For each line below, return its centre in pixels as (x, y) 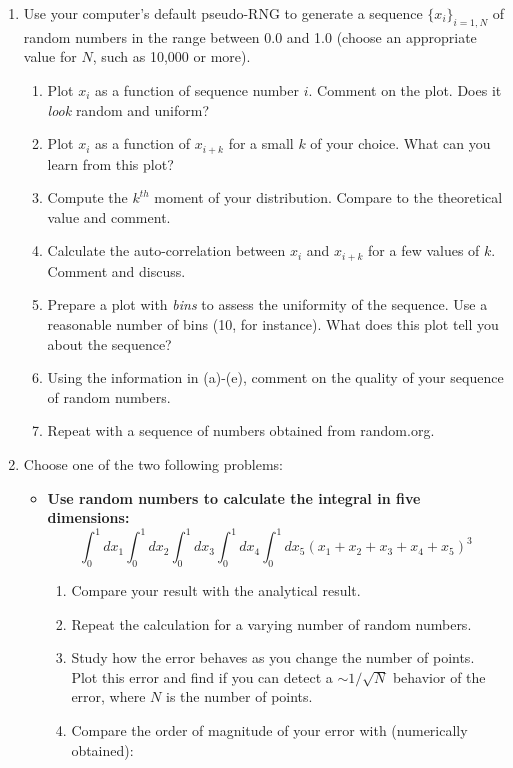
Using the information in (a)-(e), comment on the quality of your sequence (275, 377)
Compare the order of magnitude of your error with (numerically (269, 730)
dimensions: (88, 517)
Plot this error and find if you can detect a (202, 676)
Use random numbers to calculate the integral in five (234, 497)
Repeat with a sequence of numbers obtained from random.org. (241, 430)
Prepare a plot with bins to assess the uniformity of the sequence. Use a (267, 304)
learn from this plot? (110, 163)
